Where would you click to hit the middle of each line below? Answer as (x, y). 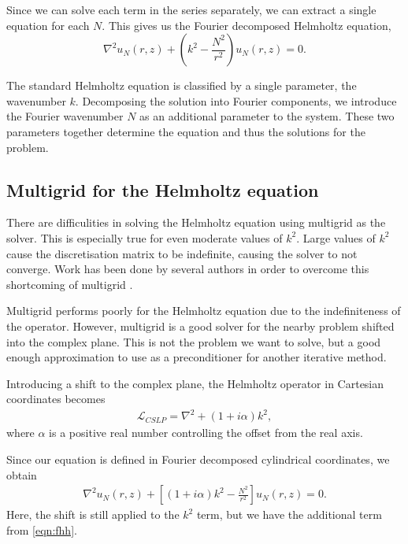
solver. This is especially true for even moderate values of (145, 237)
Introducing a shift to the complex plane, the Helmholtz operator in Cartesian (195, 383)
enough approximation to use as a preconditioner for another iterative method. (197, 357)
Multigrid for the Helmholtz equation (163, 189)
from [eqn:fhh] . (42, 529)
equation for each (48, 25)
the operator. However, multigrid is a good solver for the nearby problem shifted (200, 326)
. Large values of (336, 237)
